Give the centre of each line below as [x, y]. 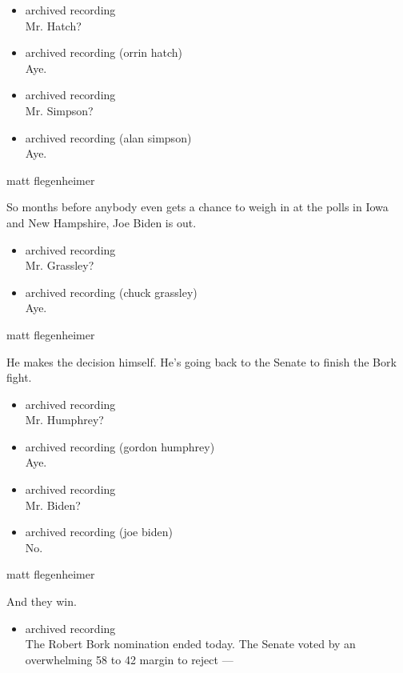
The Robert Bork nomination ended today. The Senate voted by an [190, 644]
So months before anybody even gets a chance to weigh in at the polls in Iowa [198, 207]
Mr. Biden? [53, 505]
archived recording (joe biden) [99, 532]
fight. [19, 377]
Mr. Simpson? [59, 110]
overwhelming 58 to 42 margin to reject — [129, 659]
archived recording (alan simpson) [108, 137]
